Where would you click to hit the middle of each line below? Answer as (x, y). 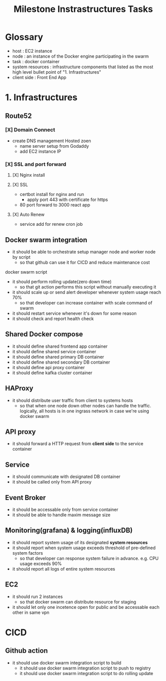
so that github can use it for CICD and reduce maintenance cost (85, 262)
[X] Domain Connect (30, 130)
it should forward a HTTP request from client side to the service (78, 444)
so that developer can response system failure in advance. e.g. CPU (89, 558)
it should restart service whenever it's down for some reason (75, 313)
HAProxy (19, 388)
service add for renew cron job (51, 224)
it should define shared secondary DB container (61, 362)
